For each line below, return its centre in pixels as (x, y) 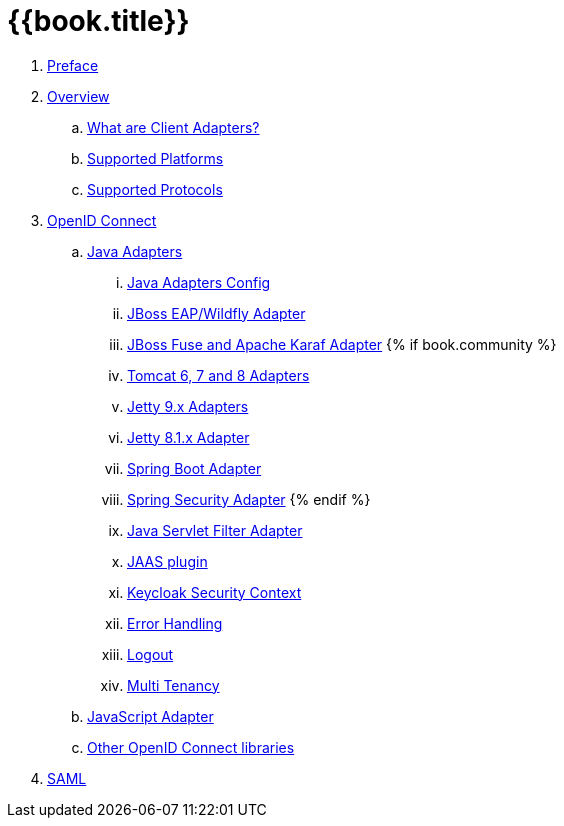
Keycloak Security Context (214, 592)
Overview (78, 96)
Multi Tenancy (173, 685)
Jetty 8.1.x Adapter (188, 437)
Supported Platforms (155, 158)
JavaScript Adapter (150, 716)
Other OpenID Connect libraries (191, 747)
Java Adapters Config (199, 282)
